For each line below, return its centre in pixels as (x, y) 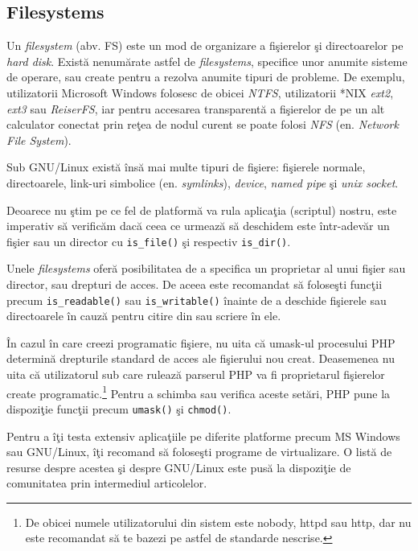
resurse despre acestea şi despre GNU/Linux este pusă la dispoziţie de (179, 467)
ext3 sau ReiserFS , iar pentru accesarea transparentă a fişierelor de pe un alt (196, 108)
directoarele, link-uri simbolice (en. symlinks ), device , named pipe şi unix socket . (203, 182)
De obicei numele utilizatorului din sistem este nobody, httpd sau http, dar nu (218, 522)
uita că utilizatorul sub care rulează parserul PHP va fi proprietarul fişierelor (196, 374)
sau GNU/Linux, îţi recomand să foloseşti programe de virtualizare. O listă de (199, 452)
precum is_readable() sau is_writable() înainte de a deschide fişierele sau (197, 300)
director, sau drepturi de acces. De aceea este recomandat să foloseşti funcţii (195, 284)
